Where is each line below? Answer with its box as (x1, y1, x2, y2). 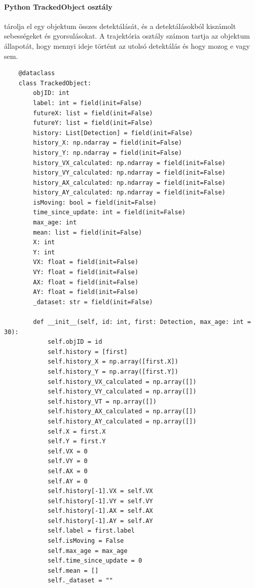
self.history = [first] (47, 348, 128, 355)
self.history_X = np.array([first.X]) (47, 358, 178, 366)
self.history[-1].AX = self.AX (47, 507, 153, 515)
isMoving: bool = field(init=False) (33, 199, 157, 206)
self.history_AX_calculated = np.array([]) (47, 408, 197, 415)
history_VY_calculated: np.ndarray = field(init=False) (33, 169, 226, 177)
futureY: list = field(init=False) (33, 119, 153, 127)
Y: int (33, 248, 55, 256)
